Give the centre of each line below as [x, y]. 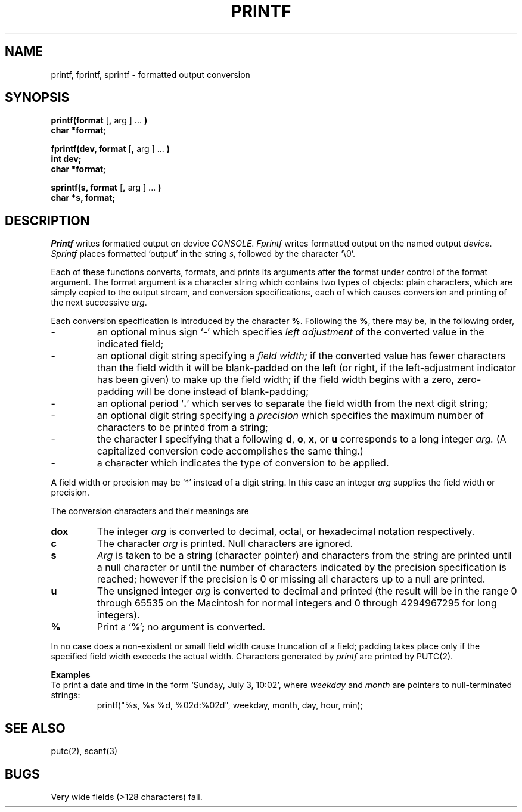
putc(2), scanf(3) [84, 751]
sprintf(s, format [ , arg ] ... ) [106, 188]
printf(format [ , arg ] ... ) [99, 120]
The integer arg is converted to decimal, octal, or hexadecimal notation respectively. [286, 532]
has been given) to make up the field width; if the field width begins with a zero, [276, 380]
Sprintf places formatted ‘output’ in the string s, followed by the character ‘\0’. [203, 254]
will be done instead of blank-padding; [223, 392]
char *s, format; [83, 198]
